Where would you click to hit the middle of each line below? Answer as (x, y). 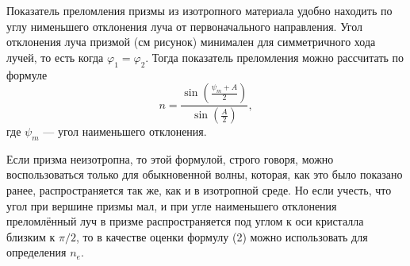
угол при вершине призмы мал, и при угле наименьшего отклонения (172, 205)
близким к (31, 236)
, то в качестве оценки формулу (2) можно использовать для (222, 236)
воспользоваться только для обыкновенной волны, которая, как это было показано (205, 174)
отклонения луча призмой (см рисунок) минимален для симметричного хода (191, 42)
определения (36, 252)
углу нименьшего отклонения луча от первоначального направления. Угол (185, 26)
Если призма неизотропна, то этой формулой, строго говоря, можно (170, 158)
